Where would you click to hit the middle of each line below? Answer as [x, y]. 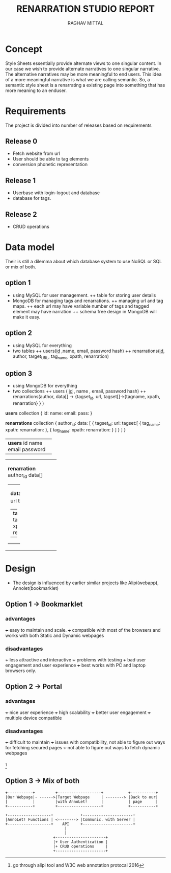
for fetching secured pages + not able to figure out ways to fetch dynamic [83, 747]
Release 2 [21, 214]
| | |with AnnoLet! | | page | [82, 801]
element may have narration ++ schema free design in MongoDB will [84, 311]
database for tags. [32, 198]
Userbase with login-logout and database [56, 193]
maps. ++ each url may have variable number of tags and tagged [81, 306]
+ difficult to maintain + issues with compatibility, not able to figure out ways [85, 742]
